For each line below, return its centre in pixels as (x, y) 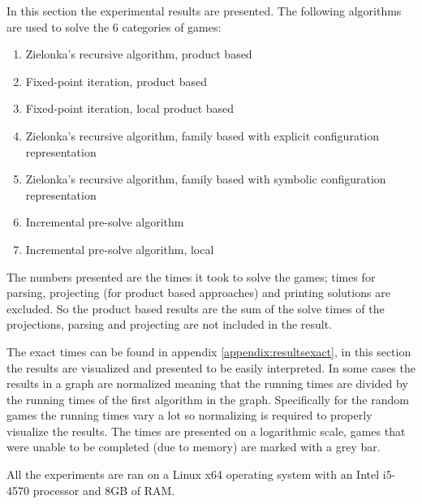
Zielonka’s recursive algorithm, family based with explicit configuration (202, 135)
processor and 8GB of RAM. (104, 490)
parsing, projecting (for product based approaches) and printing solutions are (198, 293)
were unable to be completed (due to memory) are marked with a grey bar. (194, 447)
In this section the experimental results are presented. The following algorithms (204, 11)
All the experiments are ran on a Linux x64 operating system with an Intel (193, 474)
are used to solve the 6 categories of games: (114, 26)
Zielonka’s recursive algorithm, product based (139, 54)
